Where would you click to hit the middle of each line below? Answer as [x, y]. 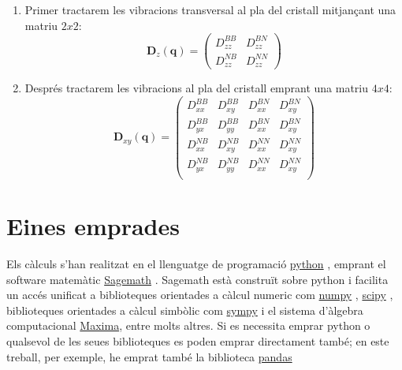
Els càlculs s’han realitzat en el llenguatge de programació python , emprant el [196, 263]
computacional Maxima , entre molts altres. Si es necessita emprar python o [188, 325]
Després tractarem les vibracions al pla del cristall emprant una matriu [197, 88]
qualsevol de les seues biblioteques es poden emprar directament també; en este [198, 340]
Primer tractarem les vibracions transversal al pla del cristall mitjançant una [210, 9]
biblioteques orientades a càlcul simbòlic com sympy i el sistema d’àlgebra [185, 310]
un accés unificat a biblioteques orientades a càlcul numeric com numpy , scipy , [200, 295]
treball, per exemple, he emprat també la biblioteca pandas [149, 356]
